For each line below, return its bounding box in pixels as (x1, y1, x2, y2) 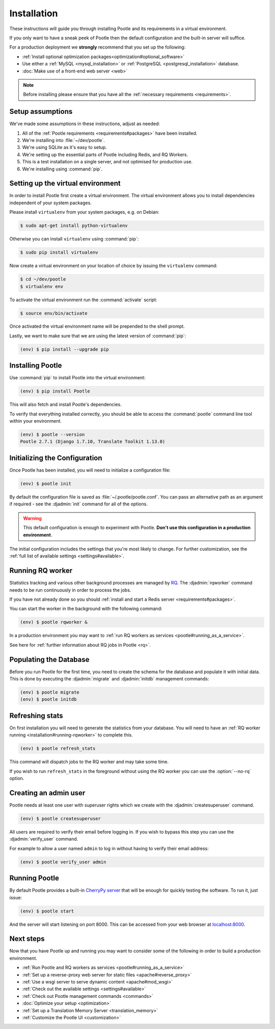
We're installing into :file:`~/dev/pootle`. (22, 137, 105, 143)
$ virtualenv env (20, 283, 64, 289)
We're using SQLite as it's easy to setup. (22, 144, 107, 151)
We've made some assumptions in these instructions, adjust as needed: (9, 120, 160, 127)
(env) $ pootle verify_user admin (20, 859, 106, 865)
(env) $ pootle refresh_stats (20, 746, 96, 751)
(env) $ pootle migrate (20, 690, 80, 695)
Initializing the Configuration (9, 453, 102, 462)
